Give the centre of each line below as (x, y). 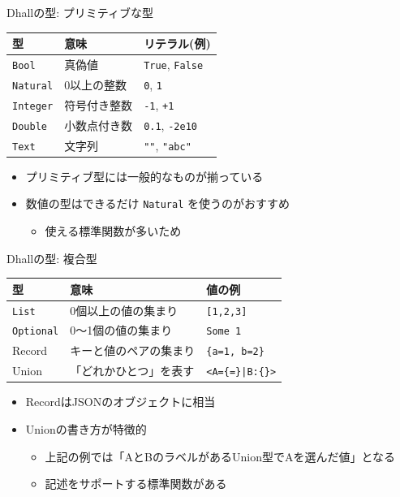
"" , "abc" (168, 145)
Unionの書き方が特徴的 (86, 428)
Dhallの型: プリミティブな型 (80, 12)
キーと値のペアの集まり (133, 350)
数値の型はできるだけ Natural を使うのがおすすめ (157, 203)
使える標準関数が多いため (113, 230)
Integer (33, 106)
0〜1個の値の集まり (121, 330)
